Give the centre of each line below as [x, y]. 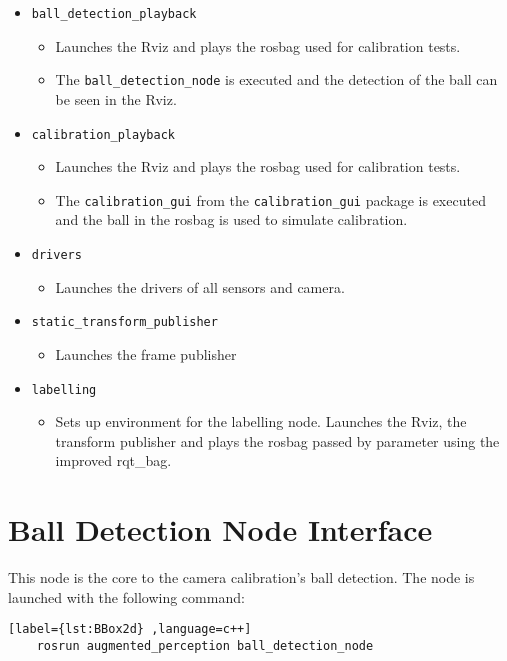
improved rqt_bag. [113, 460]
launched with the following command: [126, 596]
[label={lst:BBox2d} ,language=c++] [130, 629]
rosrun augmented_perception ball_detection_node [205, 645]
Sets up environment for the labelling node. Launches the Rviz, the [261, 421]
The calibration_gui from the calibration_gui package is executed [270, 199]
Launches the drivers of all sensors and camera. [200, 286]
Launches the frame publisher [146, 353]
